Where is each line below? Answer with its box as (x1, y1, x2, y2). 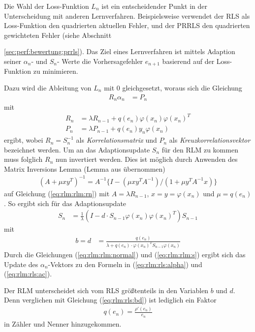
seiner (4, 56, 22, 66)
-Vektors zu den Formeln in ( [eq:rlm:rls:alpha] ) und (48, 259, 202, 269)
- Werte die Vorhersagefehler (57, 56, 143, 66)
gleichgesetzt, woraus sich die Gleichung (122, 83, 242, 93)
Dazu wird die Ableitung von (4, 83, 92, 93)
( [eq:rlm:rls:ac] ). (4, 269, 52, 279)
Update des (4, 259, 38, 269)
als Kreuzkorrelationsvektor (169, 135, 251, 145)
